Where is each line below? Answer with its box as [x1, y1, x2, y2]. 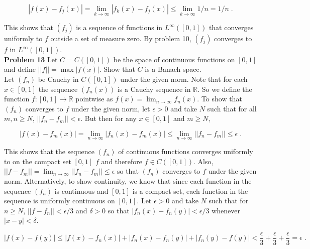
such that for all [207, 103, 257, 113]
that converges [209, 22, 254, 33]
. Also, [193, 156, 214, 166]
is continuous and [54, 185, 109, 196]
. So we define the [197, 83, 252, 94]
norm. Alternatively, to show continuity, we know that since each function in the [4, 175, 252, 186]
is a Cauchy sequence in [117, 83, 191, 94]
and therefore [101, 156, 142, 166]
